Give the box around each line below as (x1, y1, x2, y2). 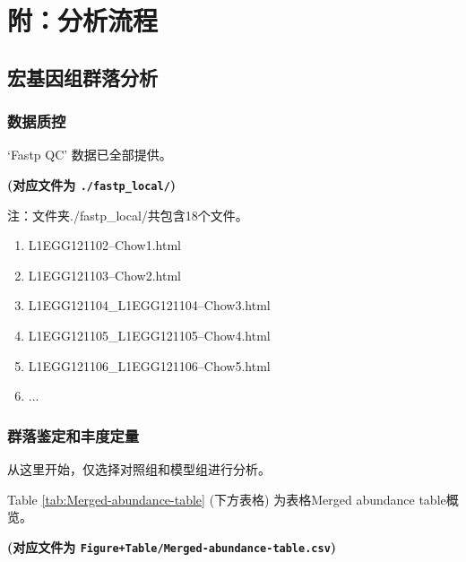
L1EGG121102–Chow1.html (28, 236, 181, 255)
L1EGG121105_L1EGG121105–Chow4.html (28, 326, 271, 344)
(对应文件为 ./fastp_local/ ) (7, 175, 177, 194)
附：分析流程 (7, 2, 159, 39)
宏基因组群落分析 (7, 63, 158, 91)
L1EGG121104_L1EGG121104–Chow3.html (28, 296, 271, 315)
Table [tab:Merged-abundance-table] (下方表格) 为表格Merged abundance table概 (7, 489, 459, 508)
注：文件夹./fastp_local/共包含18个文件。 (7, 205, 248, 224)
